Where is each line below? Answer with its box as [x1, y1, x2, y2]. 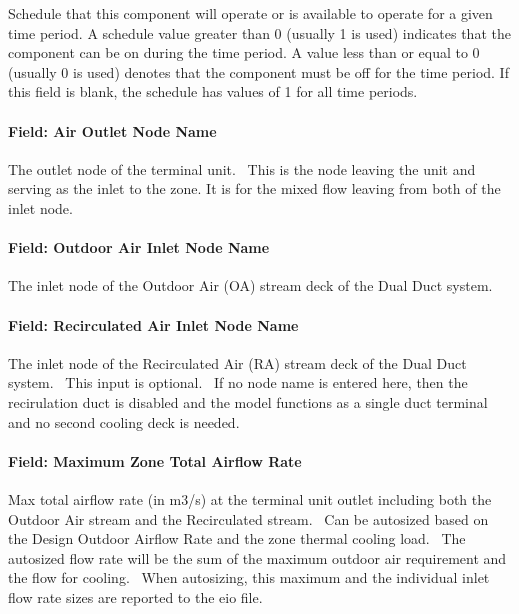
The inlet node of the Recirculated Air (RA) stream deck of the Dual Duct [8, 352, 467, 373]
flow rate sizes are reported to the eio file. [8, 586, 263, 607]
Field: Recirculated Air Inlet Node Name [8, 314, 299, 335]
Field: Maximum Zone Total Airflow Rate [8, 450, 302, 471]
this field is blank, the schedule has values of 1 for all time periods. [8, 81, 418, 102]
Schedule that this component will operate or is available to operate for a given [8, 3, 493, 23]
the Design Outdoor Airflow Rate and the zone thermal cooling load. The [8, 528, 466, 549]
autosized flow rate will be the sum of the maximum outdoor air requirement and [8, 547, 507, 568]
